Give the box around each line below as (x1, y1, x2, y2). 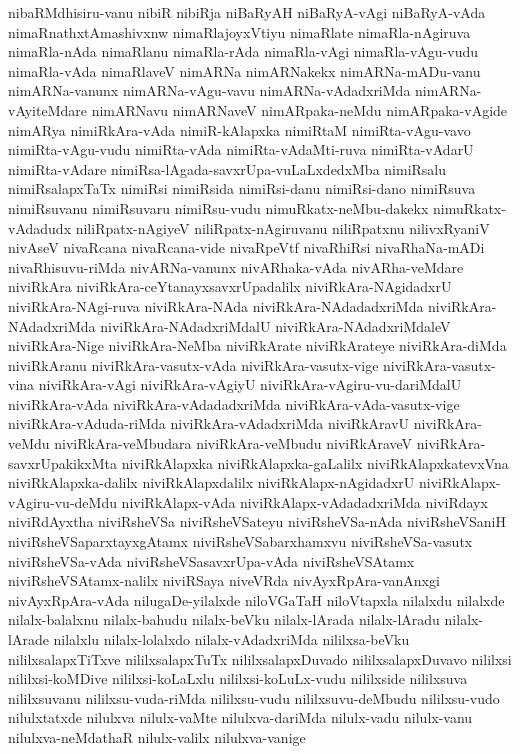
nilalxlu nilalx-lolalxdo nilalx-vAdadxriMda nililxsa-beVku (53, 629, 410, 649)
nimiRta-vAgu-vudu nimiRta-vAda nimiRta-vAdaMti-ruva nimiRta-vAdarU (8, 139, 474, 160)
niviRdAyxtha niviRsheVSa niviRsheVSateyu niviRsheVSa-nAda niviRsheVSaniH (8, 511, 507, 532)
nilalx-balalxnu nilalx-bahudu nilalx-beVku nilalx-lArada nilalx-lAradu (8, 609, 440, 630)
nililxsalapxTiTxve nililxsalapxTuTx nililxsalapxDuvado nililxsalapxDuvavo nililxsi (8, 648, 512, 669)
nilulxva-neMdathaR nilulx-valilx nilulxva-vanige (8, 726, 306, 747)
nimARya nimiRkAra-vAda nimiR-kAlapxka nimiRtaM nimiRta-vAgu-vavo (8, 119, 471, 140)
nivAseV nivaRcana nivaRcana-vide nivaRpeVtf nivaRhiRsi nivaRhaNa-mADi (8, 237, 485, 258)
